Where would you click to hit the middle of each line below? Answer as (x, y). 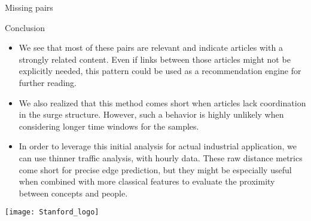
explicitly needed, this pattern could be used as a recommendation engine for (160, 71)
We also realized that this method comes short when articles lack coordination (162, 102)
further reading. (48, 82)
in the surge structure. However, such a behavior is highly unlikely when (151, 114)
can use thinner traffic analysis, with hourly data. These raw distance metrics (161, 157)
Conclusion (25, 27)
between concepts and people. (73, 193)
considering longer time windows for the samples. (109, 126)
